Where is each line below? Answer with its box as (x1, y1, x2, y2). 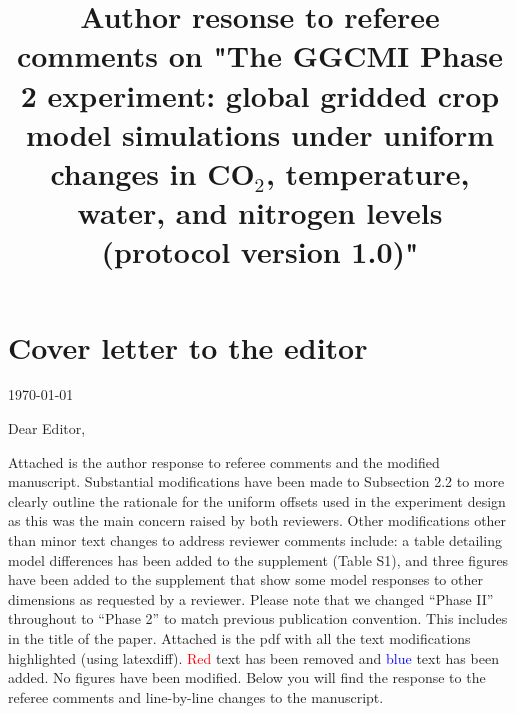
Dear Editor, (8, 418, 86, 439)
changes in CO (50, 152, 255, 193)
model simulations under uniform (25, 113, 495, 154)
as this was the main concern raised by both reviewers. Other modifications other (8, 510, 507, 531)
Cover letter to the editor (8, 326, 368, 367)
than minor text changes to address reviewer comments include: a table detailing (8, 530, 502, 550)
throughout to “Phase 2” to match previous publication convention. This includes (8, 608, 508, 629)
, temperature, (265, 152, 470, 193)
